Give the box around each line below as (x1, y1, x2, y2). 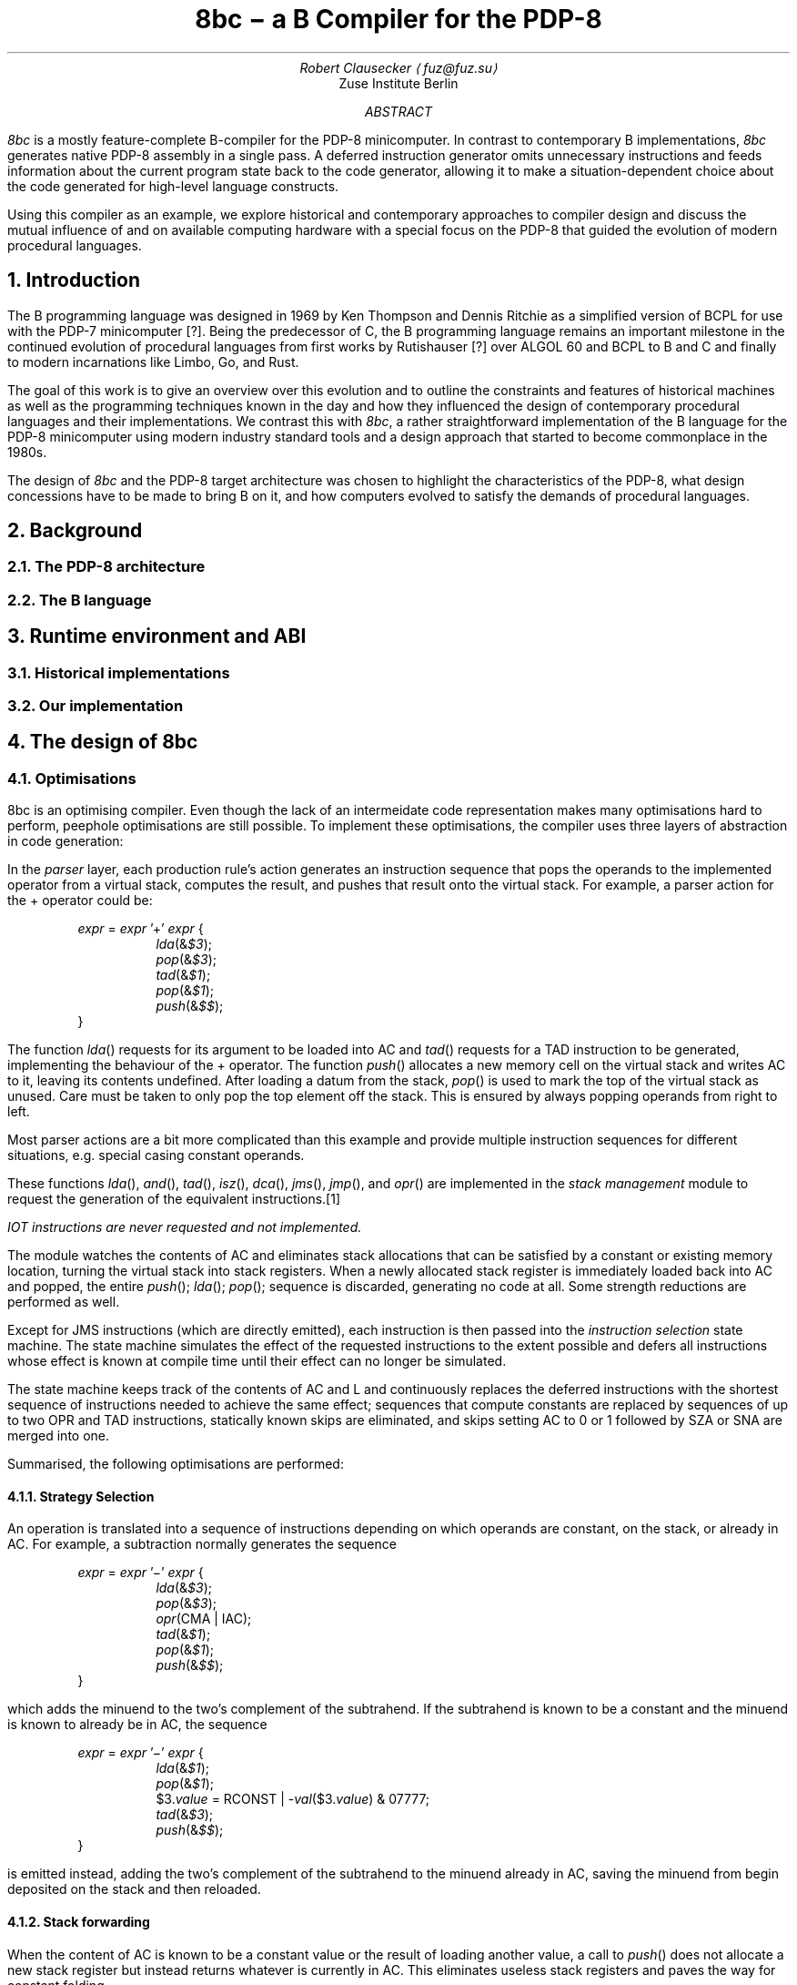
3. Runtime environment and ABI (7, 625, 307, 648)
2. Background (7, 519, 143, 543)
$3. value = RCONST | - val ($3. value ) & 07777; (156, 1791, 430, 1807)
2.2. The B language (7, 590, 152, 609)
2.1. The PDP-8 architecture (7, 557, 206, 576)
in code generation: (7, 833, 124, 850)
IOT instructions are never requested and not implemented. (7, 1219, 362, 1236)
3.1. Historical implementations (7, 663, 230, 682)
